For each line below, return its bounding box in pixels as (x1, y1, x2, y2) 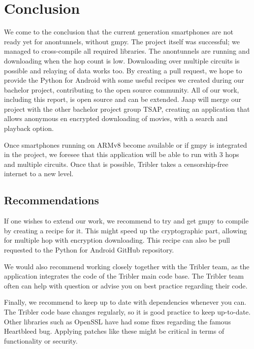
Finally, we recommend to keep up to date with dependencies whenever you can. (4, 297, 247, 307)
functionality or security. (4, 335, 78, 346)
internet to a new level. (4, 168, 74, 179)
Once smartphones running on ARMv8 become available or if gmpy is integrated (4, 139, 247, 150)
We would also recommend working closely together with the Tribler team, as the (4, 261, 250, 271)
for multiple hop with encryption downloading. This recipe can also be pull (4, 235, 230, 245)
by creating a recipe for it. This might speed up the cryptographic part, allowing (4, 225, 247, 235)
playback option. (4, 123, 54, 133)
